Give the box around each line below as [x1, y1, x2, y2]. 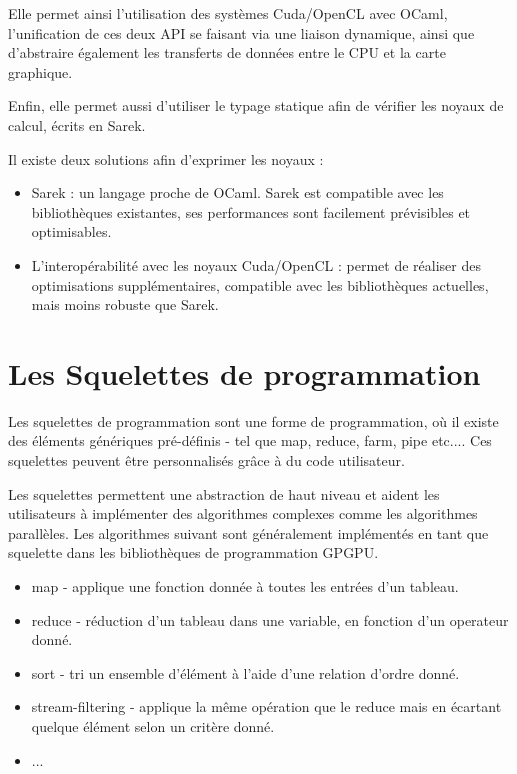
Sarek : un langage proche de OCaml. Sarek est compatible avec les [31, 182, 444, 203]
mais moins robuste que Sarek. [31, 294, 219, 315]
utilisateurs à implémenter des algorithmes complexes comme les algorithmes [8, 503, 478, 524]
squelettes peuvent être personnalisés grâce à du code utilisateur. [8, 450, 405, 471]
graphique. [8, 61, 73, 82]
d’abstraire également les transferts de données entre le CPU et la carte [8, 42, 446, 63]
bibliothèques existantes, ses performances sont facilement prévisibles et [31, 201, 471, 222]
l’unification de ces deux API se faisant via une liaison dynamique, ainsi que [8, 22, 475, 43]
